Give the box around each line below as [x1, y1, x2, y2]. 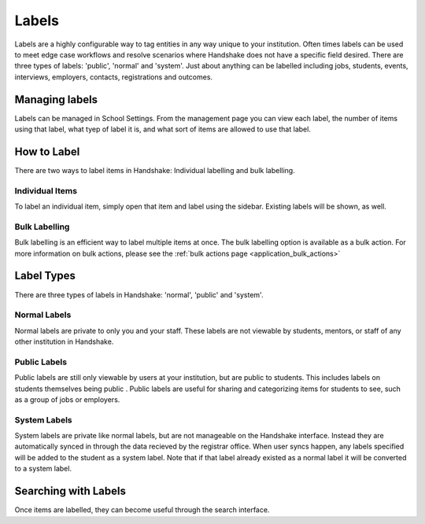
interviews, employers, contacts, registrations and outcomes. [14, 72, 213, 82]
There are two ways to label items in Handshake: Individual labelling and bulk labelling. [14, 165, 295, 175]
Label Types [14, 269, 76, 282]
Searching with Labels [14, 485, 126, 498]
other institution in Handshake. [14, 337, 114, 346]
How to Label [14, 145, 80, 158]
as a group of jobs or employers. [14, 394, 120, 404]
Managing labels [14, 93, 98, 106]
